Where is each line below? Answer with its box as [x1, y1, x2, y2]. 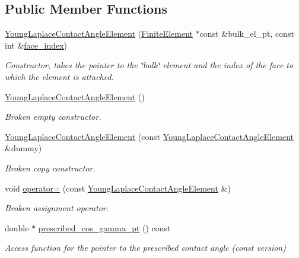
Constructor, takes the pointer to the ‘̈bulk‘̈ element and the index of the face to [5, 59, 294, 71]
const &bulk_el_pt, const [199, 27, 294, 40]
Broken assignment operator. [5, 202, 109, 214]
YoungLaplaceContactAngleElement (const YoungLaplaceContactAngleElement [5, 130, 294, 142]
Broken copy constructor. [5, 161, 96, 174]
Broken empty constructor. [5, 110, 101, 123]
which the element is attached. [5, 70, 114, 82]
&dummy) [5, 142, 42, 154]
